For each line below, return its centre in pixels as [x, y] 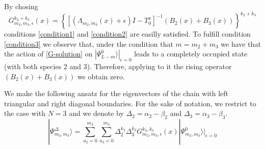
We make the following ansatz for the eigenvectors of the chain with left [116, 93]
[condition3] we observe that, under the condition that [89, 43]
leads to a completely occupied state [191, 54]
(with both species [33, 66]
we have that [241, 43]
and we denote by [96, 113]
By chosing [21, 6]
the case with [25, 113]
